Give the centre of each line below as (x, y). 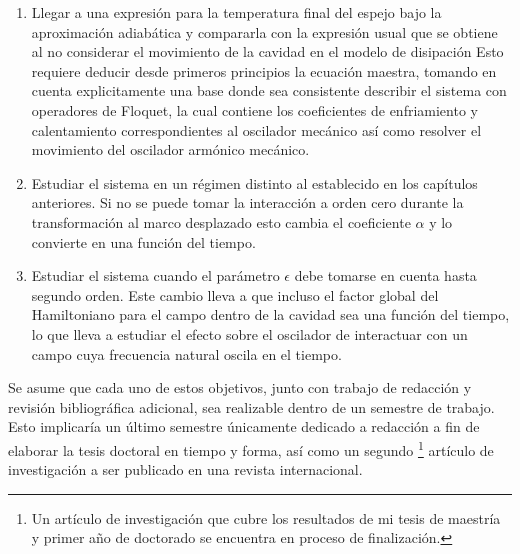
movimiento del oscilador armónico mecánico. (170, 149)
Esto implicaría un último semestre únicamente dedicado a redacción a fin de (244, 426)
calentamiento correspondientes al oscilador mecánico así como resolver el (256, 129)
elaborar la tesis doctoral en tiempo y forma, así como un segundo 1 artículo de (251, 448)
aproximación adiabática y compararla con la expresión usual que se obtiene (264, 31)
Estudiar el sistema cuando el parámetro (155, 275)
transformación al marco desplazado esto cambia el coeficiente (221, 221)
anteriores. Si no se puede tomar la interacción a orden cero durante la (247, 202)
